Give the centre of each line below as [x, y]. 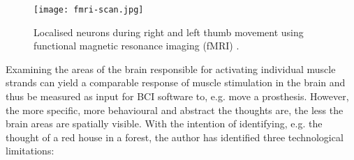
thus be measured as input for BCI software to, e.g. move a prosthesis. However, [177, 96]
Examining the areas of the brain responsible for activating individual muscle [171, 69]
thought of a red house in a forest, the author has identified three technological [175, 137]
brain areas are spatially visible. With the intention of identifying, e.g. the [164, 123]
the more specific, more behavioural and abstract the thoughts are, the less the [175, 110]
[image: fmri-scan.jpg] [89, 10]
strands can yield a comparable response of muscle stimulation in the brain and [176, 82]
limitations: [30, 151]
